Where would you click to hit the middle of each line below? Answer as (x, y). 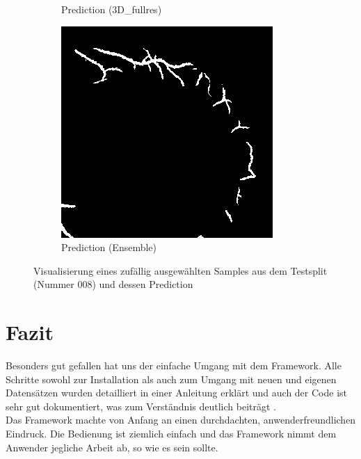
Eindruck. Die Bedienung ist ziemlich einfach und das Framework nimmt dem (171, 434)
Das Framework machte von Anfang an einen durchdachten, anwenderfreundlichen (181, 420)
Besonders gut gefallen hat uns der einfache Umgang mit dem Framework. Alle (174, 365)
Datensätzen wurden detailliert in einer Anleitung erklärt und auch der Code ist (177, 393)
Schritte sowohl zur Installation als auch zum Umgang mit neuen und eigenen (171, 379)
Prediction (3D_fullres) (112, 9)
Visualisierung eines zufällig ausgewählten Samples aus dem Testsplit (180, 270)
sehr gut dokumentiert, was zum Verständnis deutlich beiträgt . (141, 406)
